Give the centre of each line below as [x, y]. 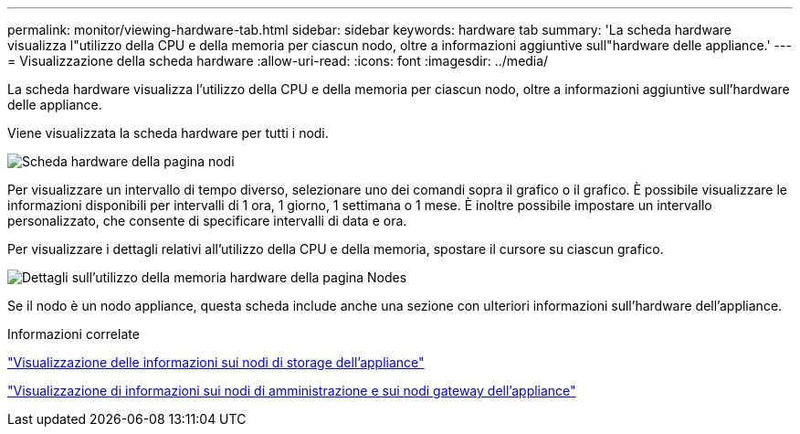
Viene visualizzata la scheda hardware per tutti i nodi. [168, 133]
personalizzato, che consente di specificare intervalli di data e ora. [207, 221]
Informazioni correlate [74, 334]
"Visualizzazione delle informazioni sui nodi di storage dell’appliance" [216, 362]
